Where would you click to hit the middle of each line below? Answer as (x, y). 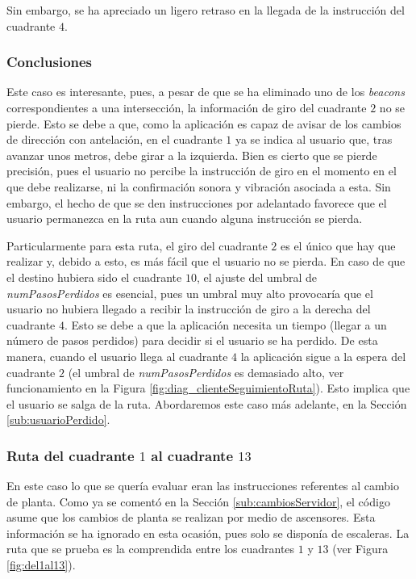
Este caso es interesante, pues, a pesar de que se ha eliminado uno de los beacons (206, 92)
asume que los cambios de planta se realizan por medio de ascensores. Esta (191, 517)
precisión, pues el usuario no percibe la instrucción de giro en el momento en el (202, 171)
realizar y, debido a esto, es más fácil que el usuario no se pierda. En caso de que (206, 261)
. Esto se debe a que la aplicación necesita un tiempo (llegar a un (226, 324)
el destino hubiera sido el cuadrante (94, 277)
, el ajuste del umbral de (256, 277)
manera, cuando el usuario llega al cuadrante (117, 356)
